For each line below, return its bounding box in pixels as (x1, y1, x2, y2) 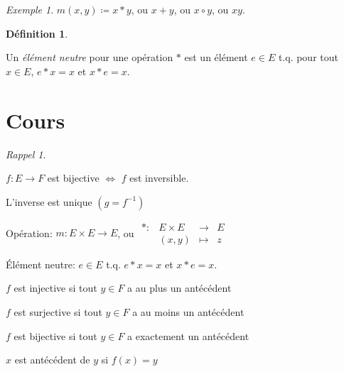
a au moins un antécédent (132, 304, 244, 319)
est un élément (184, 50, 248, 65)
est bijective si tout (14, 328, 97, 343)
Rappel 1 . (6, 146, 46, 161)
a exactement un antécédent (127, 328, 249, 343)
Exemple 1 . (6, 2, 54, 16)
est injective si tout (14, 280, 97, 295)
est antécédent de (14, 352, 90, 367)
